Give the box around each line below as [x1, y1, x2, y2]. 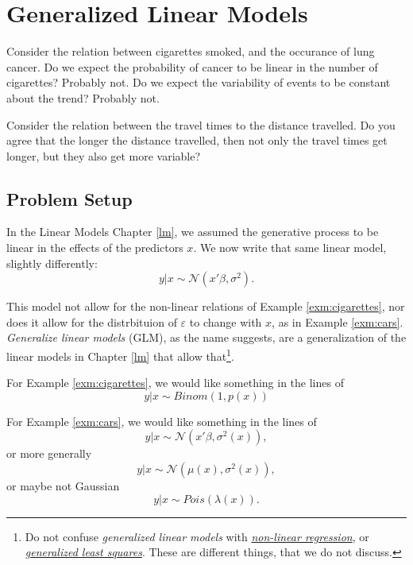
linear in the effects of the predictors [6, 239, 183, 256]
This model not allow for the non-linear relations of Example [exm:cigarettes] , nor [6, 298, 405, 315]
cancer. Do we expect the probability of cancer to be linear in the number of [6, 58, 378, 75]
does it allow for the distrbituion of [6, 313, 177, 330]
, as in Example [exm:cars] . [272, 313, 403, 330]
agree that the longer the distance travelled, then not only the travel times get [6, 132, 388, 149]
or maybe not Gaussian [6, 478, 120, 494]
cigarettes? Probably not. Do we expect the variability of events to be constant [6, 74, 391, 91]
